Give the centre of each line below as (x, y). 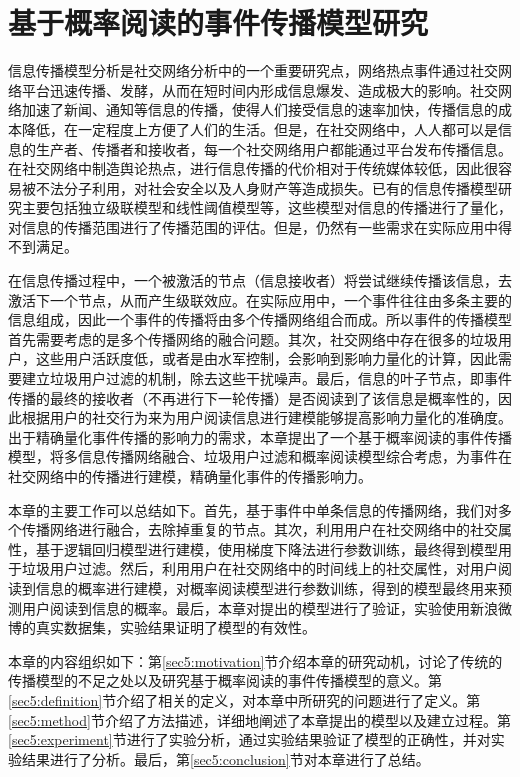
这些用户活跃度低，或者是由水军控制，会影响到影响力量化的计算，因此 (266, 358)
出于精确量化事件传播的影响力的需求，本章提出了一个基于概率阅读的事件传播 (260, 436)
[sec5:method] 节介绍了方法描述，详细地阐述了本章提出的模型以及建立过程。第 (259, 719)
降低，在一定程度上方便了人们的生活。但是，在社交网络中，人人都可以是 (259, 128)
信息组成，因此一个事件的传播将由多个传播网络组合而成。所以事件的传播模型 (260, 319)
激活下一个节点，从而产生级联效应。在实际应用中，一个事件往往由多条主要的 (260, 299)
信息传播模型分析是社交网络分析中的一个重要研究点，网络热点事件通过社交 (253, 70)
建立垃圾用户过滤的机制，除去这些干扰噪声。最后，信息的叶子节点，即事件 (266, 378)
